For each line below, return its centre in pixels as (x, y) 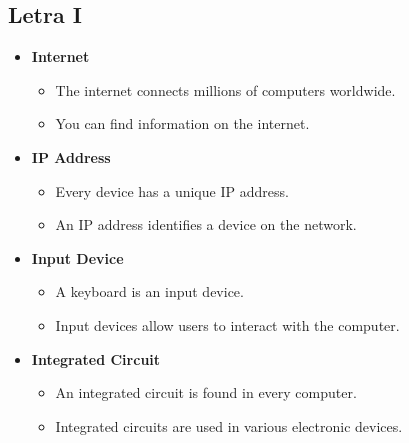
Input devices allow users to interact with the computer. (227, 324)
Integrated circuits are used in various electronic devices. (229, 425)
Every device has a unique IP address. (172, 190)
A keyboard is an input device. (149, 291)
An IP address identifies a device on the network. (206, 224)
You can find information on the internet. (182, 123)
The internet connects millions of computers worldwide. (225, 89)
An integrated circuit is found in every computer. (206, 392)
